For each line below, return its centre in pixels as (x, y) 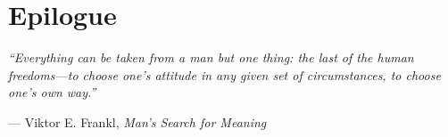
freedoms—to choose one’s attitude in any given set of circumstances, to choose (224, 74)
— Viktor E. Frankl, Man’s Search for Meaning (137, 121)
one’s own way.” (52, 92)
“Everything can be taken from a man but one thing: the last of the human (211, 57)
